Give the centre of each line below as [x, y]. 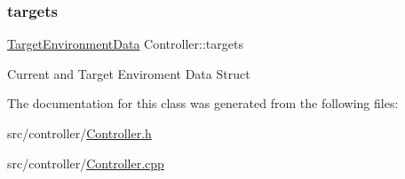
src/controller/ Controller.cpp [86, 163]
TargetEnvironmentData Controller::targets [125, 44]
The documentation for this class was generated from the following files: [203, 103]
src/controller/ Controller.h [79, 133]
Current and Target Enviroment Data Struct [129, 73]
